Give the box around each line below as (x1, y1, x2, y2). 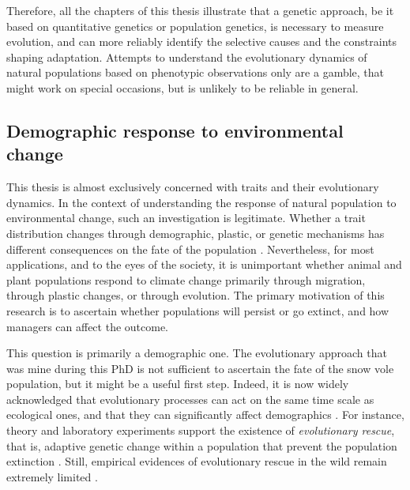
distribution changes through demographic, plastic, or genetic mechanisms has (6, 224, 385, 241)
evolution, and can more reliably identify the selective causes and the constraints (6, 33, 397, 50)
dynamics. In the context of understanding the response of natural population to (6, 194, 397, 210)
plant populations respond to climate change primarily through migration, (6, 271, 366, 288)
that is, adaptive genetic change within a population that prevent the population (6, 437, 397, 454)
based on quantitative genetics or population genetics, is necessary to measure (6, 17, 384, 34)
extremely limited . (6, 468, 98, 484)
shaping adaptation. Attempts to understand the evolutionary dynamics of (6, 48, 367, 65)
